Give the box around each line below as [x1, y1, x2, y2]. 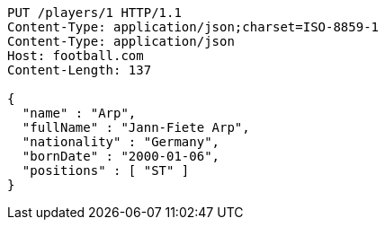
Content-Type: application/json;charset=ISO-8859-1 [7, 20, 380, 34]
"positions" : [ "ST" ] [22, 163, 190, 178]
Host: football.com [7, 48, 144, 63]
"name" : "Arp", [22, 106, 137, 120]
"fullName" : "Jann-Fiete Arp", [22, 120, 250, 135]
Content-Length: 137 [7, 63, 152, 77]
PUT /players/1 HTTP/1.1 [7, 5, 182, 20]
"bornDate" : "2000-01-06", [22, 149, 220, 163]
